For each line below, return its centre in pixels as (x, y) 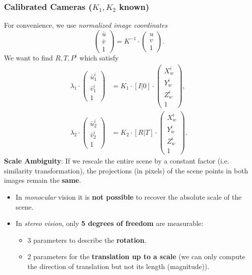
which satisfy (99, 58)
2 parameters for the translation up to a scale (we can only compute (136, 256)
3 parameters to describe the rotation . (87, 240)
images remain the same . (43, 180)
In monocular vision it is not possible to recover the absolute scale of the (128, 196)
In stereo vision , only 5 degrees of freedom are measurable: (109, 223)
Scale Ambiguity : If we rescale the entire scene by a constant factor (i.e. (117, 161)
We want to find (28, 58)
